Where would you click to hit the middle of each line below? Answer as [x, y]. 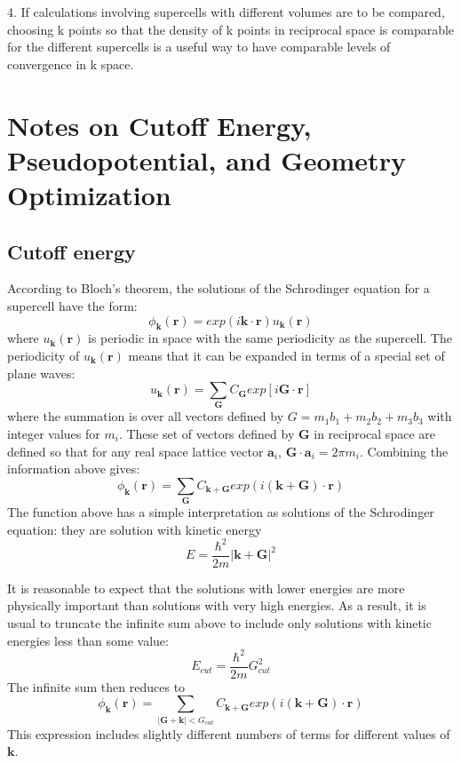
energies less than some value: [88, 640]
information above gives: [74, 469]
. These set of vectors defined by [207, 434]
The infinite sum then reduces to [96, 686]
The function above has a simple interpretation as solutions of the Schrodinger [221, 512]
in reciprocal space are [374, 434]
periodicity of [44, 355]
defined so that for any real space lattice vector [135, 451]
